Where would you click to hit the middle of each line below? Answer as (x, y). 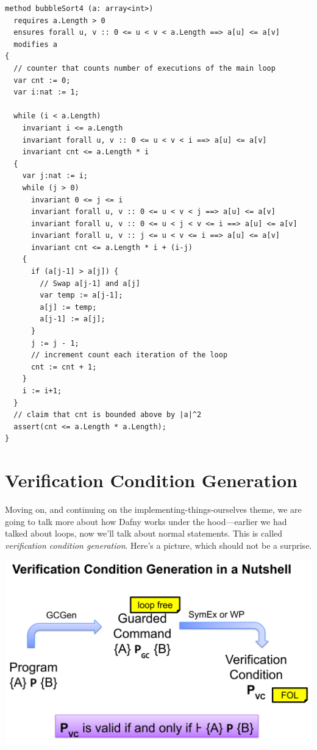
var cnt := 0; (42, 80)
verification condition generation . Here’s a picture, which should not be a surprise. (158, 545)
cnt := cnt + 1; (64, 367)
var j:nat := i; (55, 176)
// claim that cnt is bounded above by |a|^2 (108, 415)
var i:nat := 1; (46, 92)
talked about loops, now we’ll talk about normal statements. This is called (144, 533)
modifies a (35, 44)
